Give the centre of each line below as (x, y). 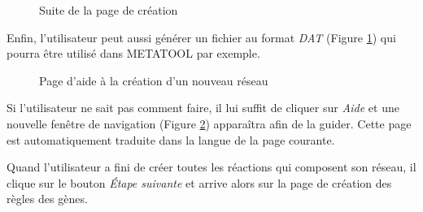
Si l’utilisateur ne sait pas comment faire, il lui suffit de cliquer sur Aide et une (203, 108)
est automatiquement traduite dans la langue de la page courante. (171, 139)
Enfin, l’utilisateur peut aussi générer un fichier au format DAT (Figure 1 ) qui (201, 37)
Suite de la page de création (109, 10)
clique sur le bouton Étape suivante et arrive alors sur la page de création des (199, 182)
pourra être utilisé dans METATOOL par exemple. (133, 53)
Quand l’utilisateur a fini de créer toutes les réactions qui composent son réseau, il (211, 167)
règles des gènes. (47, 199)
